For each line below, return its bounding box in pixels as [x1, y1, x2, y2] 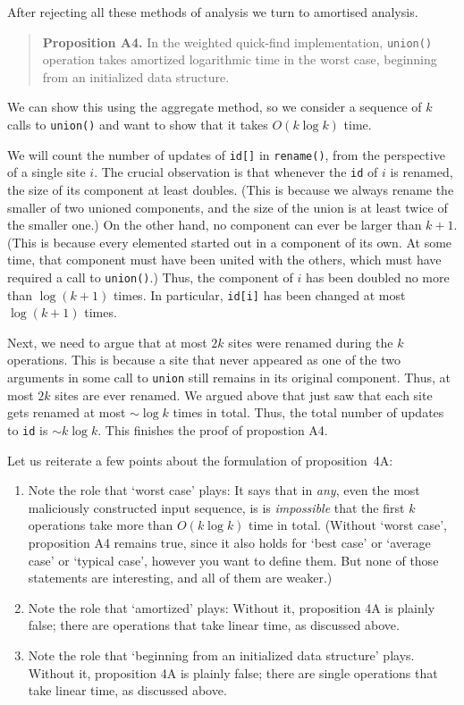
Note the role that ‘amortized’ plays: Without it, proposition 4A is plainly [28, 598, 435, 617]
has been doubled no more [305, 267, 450, 286]
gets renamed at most [7, 403, 126, 422]
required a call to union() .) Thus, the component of [7, 267, 293, 286]
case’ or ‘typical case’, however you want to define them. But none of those [28, 550, 439, 569]
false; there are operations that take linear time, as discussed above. [28, 616, 400, 634]
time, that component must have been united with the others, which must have [7, 250, 442, 269]
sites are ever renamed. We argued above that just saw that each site [55, 385, 433, 404]
